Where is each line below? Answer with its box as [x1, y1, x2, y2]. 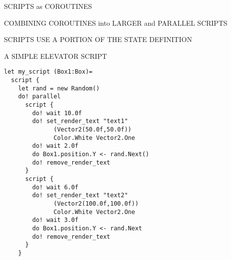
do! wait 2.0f [32, 142, 79, 150]
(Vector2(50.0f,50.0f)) [53, 126, 132, 133]
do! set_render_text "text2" [32, 192, 128, 199]
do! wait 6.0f [32, 183, 79, 191]
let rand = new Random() [18, 85, 100, 92]
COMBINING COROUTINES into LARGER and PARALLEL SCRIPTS [4, 17, 228, 28]
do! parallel [18, 93, 61, 100]
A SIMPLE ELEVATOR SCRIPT [4, 50, 107, 61]
